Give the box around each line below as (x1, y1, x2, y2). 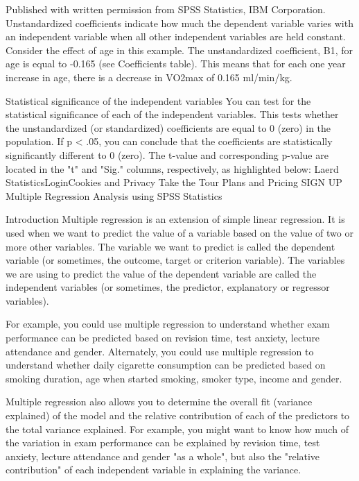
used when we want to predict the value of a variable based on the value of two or (6, 225, 353, 239)
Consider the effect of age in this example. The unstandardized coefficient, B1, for (6, 42, 353, 57)
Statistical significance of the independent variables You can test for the (6, 93, 311, 108)
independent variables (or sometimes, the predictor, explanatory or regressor (6, 280, 330, 294)
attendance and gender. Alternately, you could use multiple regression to (6, 344, 314, 358)
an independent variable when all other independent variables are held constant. (6, 29, 346, 44)
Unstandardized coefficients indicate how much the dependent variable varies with (6, 15, 353, 30)
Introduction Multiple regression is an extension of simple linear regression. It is (6, 212, 345, 226)
